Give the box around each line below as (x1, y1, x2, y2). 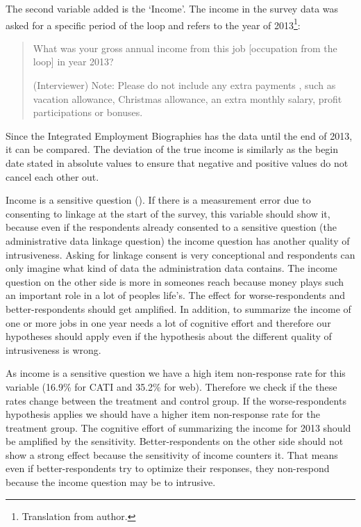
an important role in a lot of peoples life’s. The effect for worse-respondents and (6, 288, 346, 302)
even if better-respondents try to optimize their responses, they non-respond (6, 461, 330, 476)
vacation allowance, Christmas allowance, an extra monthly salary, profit (33, 91, 342, 106)
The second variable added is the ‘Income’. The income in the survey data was (6, 1, 339, 15)
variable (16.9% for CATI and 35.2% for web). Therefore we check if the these (6, 379, 337, 394)
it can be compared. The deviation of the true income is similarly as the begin (6, 142, 339, 156)
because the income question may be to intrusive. (6, 475, 216, 489)
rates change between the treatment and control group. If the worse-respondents (6, 393, 346, 407)
